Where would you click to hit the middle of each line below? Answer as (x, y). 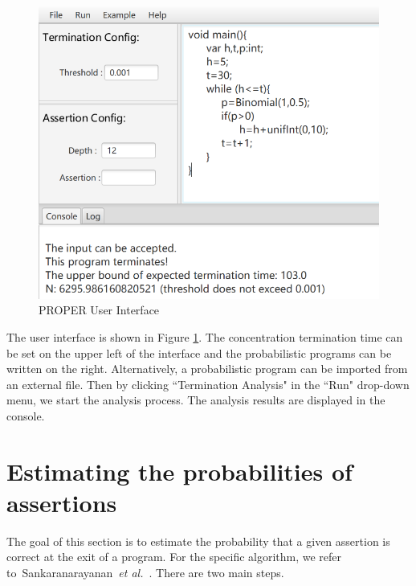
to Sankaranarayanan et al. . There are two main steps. (145, 573)
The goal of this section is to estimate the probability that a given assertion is (198, 541)
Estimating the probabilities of (179, 471)
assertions (62, 502)
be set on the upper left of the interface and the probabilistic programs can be (199, 352)
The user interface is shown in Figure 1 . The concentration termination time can (205, 337)
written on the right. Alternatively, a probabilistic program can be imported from (207, 369)
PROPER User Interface (99, 310)
